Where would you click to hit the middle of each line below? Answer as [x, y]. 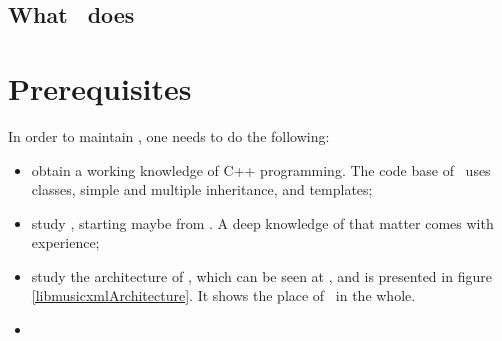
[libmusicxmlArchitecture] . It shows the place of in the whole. [223, 295]
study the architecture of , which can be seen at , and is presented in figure [261, 275]
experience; [65, 242]
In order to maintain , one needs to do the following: [169, 135]
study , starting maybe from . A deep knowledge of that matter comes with [262, 222]
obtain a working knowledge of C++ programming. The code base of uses [261, 169]
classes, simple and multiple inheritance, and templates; [202, 189]
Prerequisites [100, 87]
